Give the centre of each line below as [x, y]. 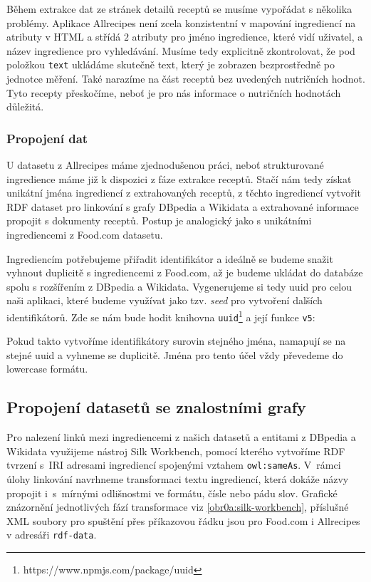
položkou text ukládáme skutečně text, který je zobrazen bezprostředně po [171, 64]
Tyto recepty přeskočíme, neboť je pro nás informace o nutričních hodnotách [174, 92]
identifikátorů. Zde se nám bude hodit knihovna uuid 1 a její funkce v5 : [161, 316]
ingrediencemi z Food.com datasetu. [85, 234]
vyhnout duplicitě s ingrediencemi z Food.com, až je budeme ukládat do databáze [185, 272]
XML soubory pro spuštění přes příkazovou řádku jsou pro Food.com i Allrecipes [183, 520]
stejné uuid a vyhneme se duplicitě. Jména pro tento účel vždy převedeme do [175, 354]
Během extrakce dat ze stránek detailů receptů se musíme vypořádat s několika [179, 9]
